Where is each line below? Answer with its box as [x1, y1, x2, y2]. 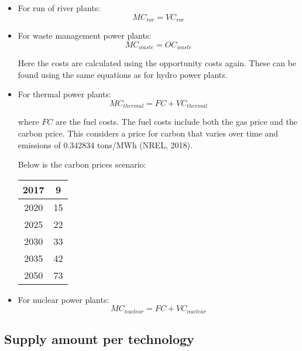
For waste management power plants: [18, 29, 152, 42]
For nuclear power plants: [18, 293, 109, 305]
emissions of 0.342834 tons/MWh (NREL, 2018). [18, 138, 193, 151]
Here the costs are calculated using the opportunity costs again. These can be [18, 57, 297, 69]
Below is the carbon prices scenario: [18, 158, 146, 171]
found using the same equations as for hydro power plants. [18, 68, 228, 80]
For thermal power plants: [18, 88, 111, 100]
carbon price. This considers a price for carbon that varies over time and [18, 127, 279, 139]
